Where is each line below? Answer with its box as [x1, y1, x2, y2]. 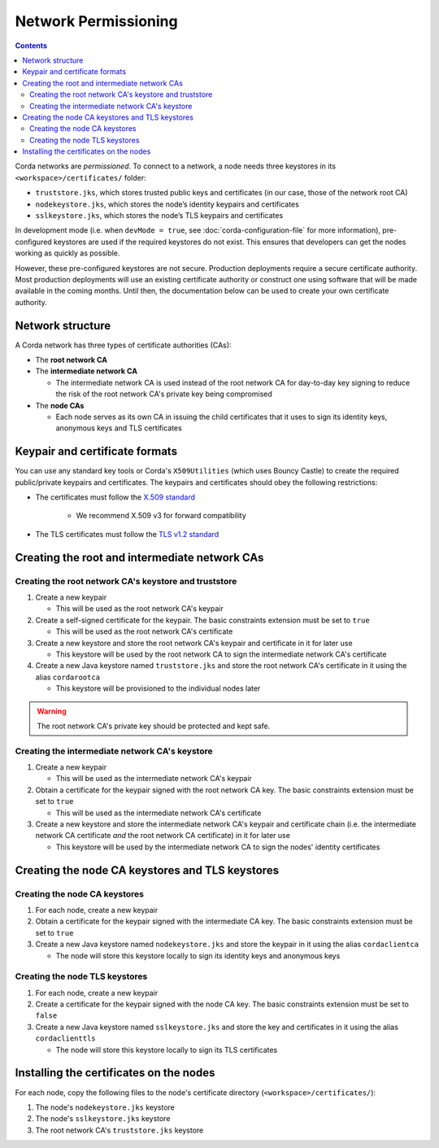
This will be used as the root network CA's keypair [55, 604, 224, 613]
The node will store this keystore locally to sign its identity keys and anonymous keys [55, 950, 341, 960]
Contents [15, 41, 48, 50]
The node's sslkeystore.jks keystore [35, 1114, 171, 1124]
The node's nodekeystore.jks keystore [35, 1102, 175, 1112]
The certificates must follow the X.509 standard [35, 492, 195, 502]
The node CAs [35, 400, 85, 410]
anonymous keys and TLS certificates [55, 423, 182, 433]
